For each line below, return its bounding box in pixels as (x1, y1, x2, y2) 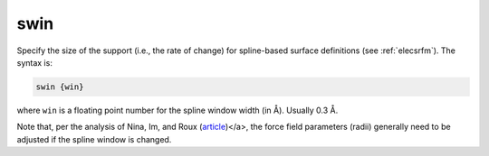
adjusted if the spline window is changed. (16, 133, 172, 144)
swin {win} (35, 81, 84, 92)
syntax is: (16, 57, 53, 68)
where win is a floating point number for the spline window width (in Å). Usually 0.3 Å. (16, 105, 339, 115)
